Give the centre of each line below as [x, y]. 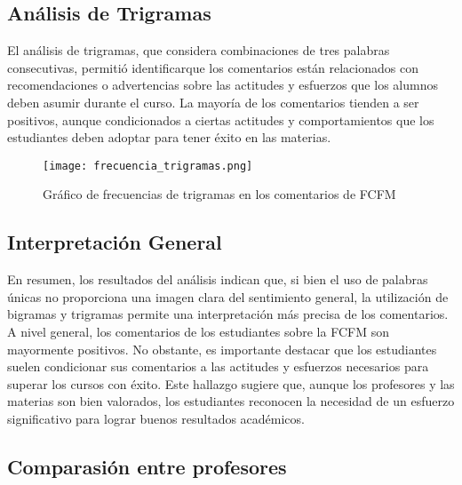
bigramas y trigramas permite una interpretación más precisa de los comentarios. [228, 314]
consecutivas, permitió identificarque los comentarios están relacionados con [213, 67]
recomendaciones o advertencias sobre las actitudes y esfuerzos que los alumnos [223, 85]
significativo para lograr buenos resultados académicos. [156, 418]
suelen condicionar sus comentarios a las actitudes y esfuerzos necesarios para [218, 366]
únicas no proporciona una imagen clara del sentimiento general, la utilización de [228, 296]
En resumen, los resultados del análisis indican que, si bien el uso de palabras [218, 279]
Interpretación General [115, 242]
